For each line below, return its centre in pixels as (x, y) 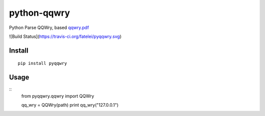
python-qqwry (40, 13)
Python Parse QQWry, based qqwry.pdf (49, 28)
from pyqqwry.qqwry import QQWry (58, 96)
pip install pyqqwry (42, 63)
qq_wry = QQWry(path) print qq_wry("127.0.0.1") (70, 105)
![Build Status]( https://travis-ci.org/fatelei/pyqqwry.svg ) (65, 36)
